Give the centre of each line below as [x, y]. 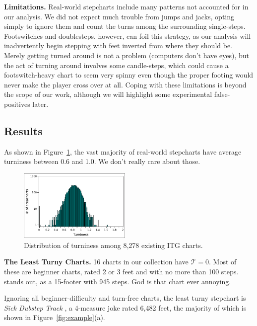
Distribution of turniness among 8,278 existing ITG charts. [113, 245]
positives [17, 104]
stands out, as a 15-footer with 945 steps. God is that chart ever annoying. [118, 281]
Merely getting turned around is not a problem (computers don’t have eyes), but [127, 55]
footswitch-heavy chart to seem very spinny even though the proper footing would [129, 75]
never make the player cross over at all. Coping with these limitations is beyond [125, 84]
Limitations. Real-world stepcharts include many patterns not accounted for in [126, 6]
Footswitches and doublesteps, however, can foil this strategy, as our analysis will [128, 36]
